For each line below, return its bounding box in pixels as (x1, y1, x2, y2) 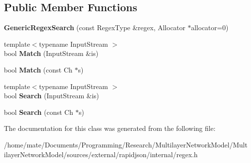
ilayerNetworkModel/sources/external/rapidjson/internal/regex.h (4, 149, 198, 159)
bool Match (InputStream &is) (4, 48, 99, 58)
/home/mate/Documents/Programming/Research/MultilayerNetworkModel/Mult (4, 139, 248, 149)
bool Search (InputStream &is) (4, 91, 99, 101)
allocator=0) (191, 22, 229, 33)
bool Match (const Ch (4, 64, 72, 74)
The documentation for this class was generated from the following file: (4, 123, 215, 133)
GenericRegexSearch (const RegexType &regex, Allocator (4, 22, 186, 33)
